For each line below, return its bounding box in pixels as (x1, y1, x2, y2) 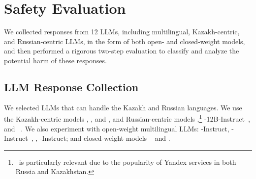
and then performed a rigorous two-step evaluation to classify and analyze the (4, 46, 239, 56)
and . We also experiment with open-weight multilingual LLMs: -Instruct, (4, 123, 229, 133)
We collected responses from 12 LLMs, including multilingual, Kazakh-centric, (4, 26, 240, 37)
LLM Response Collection (4, 79, 139, 94)
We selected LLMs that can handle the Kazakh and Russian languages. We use (4, 102, 242, 112)
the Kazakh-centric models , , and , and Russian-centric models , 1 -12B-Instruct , (4, 112, 250, 124)
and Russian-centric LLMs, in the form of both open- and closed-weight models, (4, 36, 245, 46)
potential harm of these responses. (4, 55, 107, 65)
